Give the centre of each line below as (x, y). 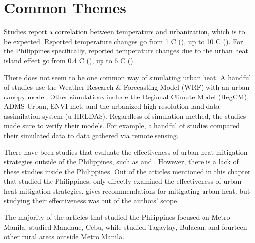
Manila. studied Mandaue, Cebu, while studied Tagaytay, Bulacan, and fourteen (126, 226)
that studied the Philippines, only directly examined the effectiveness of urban (123, 181)
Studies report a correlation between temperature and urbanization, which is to (125, 31)
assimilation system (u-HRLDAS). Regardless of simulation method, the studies (125, 116)
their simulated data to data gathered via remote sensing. (91, 135)
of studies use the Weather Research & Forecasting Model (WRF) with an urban (127, 87)
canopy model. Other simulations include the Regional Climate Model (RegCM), (127, 96)
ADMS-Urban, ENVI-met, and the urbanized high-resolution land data (112, 106)
